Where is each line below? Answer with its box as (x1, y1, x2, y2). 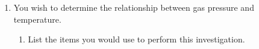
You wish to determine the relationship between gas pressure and (13, 1, 254, 13)
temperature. (13, 13, 61, 25)
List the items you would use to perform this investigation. (28, 33, 245, 45)
